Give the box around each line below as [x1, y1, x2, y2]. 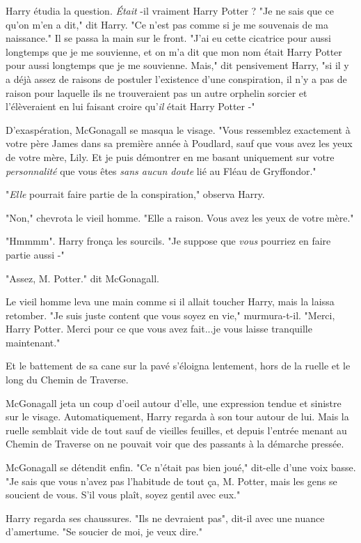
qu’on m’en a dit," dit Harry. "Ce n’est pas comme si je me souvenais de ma [6, 17, 328, 31]
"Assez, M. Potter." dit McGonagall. [6, 270, 159, 285]
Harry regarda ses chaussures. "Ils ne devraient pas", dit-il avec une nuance [6, 510, 325, 525]
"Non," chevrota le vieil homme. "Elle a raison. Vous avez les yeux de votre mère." [6, 210, 354, 224]
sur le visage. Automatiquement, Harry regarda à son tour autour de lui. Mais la [6, 409, 349, 424]
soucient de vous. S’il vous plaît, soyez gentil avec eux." [6, 487, 241, 502]
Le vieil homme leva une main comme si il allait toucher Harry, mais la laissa [6, 294, 335, 309]
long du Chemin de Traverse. [6, 372, 129, 387]
